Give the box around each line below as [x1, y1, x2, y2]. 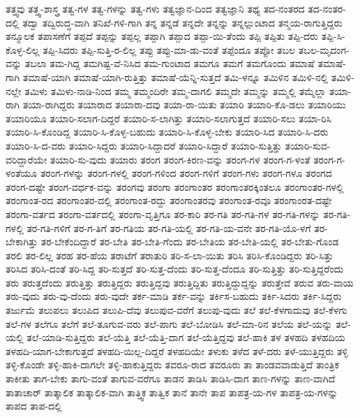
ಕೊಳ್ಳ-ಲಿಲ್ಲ [6, 42, 40, 57]
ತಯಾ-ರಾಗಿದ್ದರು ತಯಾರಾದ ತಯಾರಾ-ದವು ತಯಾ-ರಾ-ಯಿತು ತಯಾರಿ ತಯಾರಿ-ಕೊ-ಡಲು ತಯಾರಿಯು [22, 97, 346, 112]
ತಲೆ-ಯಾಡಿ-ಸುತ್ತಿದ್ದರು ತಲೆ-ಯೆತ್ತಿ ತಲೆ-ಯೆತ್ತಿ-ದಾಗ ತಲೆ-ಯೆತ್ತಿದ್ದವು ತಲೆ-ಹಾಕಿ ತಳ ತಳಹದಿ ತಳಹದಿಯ [27, 330, 345, 345]
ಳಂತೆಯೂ [6, 166, 38, 180]
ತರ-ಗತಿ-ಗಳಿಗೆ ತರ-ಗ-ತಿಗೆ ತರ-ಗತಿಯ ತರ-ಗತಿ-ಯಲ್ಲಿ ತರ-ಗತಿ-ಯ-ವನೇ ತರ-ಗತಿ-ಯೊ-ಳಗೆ [27, 220, 311, 235]
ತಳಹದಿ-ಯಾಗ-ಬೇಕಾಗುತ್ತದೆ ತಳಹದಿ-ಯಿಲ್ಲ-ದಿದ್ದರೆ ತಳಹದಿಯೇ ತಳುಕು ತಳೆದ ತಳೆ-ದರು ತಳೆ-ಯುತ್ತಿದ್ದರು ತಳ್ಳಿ [6, 343, 348, 358]
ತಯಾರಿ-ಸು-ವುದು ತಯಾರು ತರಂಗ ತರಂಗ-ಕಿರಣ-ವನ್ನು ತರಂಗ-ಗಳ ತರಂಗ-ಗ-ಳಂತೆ [50, 152, 310, 166]
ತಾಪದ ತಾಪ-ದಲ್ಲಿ [6, 398, 62, 413]
